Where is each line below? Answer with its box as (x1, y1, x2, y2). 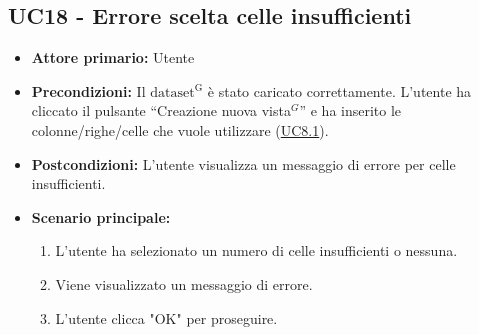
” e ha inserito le (299, 100, 402, 121)
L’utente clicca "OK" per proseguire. (55, 307, 278, 328)
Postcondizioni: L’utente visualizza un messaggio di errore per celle (31, 153, 456, 174)
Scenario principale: (31, 206, 171, 227)
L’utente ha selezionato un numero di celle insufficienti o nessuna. (55, 240, 458, 261)
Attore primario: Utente (31, 47, 195, 68)
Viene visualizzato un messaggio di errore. (55, 273, 313, 294)
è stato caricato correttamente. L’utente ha (207, 80, 472, 101)
